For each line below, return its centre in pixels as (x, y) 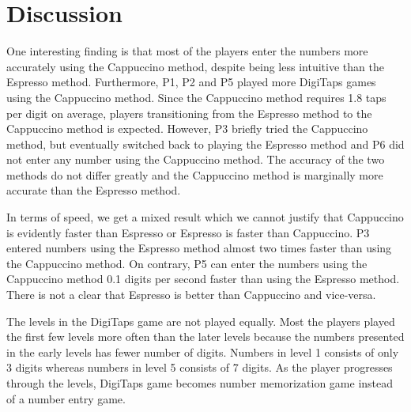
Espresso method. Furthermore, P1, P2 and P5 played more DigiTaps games (191, 82)
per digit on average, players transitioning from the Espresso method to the (189, 113)
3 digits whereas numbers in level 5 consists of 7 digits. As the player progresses (200, 367)
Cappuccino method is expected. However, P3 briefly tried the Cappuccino (187, 129)
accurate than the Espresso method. (94, 190)
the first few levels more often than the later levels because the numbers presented (205, 336)
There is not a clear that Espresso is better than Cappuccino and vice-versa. (191, 295)
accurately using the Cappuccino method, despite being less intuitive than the (195, 66)
